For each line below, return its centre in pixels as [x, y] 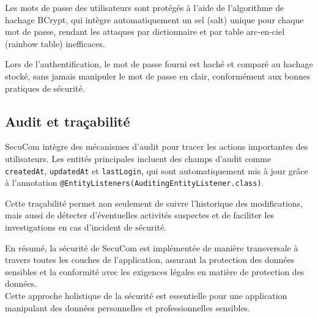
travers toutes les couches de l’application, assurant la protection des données [150, 260]
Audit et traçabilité [68, 121]
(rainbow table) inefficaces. [55, 43]
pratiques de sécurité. [45, 88]
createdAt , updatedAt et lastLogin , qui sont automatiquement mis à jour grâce [157, 170]
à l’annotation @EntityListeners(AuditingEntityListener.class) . [135, 183]
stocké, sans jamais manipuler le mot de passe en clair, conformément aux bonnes [158, 76]
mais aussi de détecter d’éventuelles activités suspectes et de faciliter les [140, 215]
